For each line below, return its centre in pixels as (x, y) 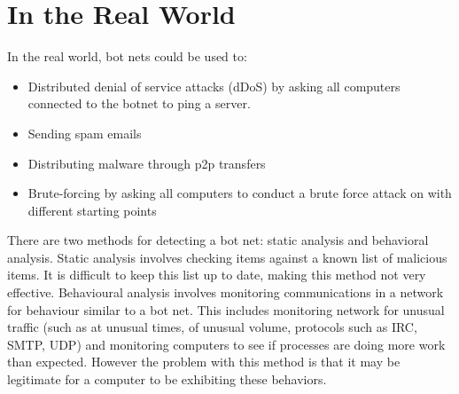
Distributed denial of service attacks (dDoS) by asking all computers (214, 86)
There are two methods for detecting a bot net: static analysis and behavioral (218, 240)
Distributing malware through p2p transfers (147, 163)
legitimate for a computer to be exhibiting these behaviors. (167, 379)
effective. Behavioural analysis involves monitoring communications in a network (226, 292)
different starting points (92, 210)
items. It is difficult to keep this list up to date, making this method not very (217, 275)
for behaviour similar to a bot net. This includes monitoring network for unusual (226, 309)
